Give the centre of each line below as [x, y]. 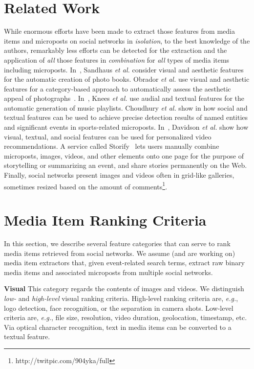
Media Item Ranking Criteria [105, 220]
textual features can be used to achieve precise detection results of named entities [126, 117]
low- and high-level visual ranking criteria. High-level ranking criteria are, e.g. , [121, 298]
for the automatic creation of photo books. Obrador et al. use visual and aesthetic [127, 79]
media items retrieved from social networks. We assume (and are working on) [120, 253]
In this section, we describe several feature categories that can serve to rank [117, 243]
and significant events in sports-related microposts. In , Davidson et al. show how [126, 127]
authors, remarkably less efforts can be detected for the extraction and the [116, 50]
